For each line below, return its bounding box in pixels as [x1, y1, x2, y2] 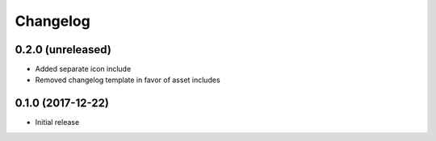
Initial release [35, 118, 80, 127]
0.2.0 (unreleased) [15, 43, 112, 56]
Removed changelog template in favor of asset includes [35, 75, 221, 85]
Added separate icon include [35, 64, 132, 74]
